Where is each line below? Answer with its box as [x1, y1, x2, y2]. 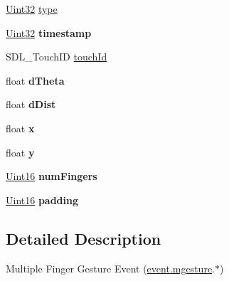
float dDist [6, 97, 56, 112]
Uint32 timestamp [6, 25, 92, 40]
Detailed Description [6, 227, 161, 249]
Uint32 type [6, 1, 58, 16]
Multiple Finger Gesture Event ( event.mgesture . [6, 260, 215, 275]
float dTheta [6, 73, 65, 88]
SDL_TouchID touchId [6, 49, 107, 64]
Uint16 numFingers [6, 169, 97, 184]
